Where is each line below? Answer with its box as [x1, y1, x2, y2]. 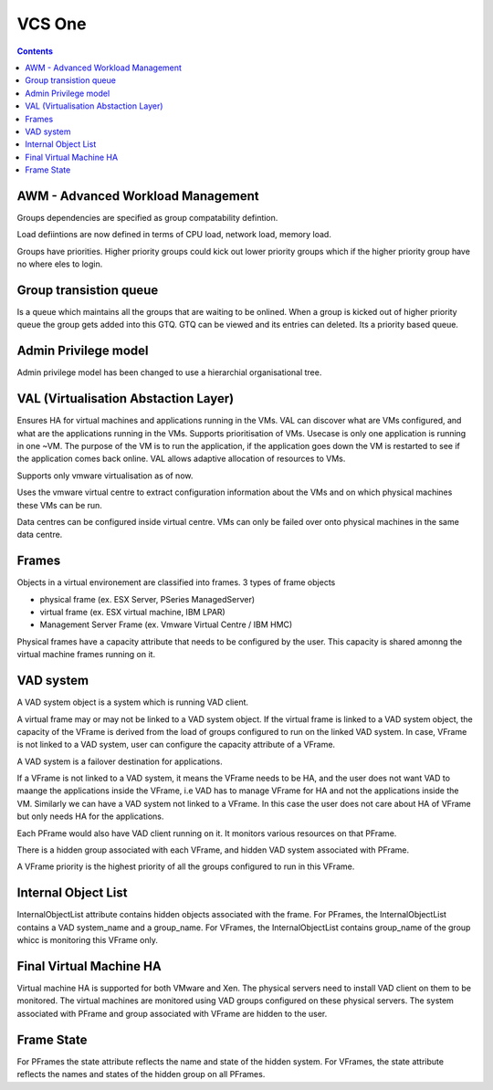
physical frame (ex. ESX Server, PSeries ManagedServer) [39, 593, 256, 604]
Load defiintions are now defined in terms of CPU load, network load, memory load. [16, 229, 332, 240]
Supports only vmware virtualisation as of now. [16, 470, 194, 481]
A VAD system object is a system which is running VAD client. [16, 697, 249, 707]
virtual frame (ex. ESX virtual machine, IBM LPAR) [39, 607, 226, 618]
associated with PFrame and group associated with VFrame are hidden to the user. [16, 1008, 328, 1019]
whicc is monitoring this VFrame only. [16, 935, 159, 946]
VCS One [16, 14, 87, 34]
